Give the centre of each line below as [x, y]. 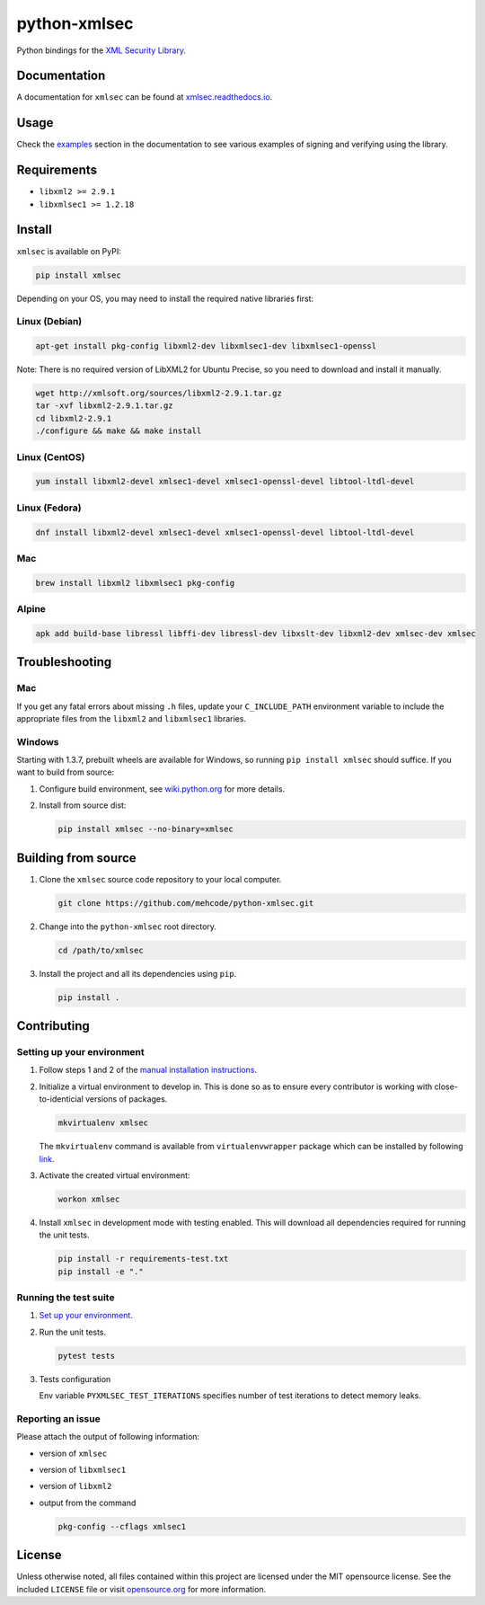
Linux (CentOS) [51, 457]
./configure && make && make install [119, 431]
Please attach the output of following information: [108, 1437]
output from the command [88, 1503]
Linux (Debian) [49, 322]
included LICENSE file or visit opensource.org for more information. [141, 1589]
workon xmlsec [89, 1199]
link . [47, 1158]
